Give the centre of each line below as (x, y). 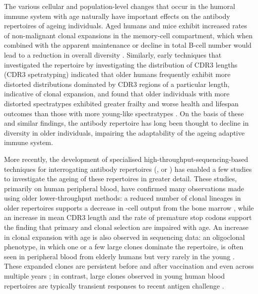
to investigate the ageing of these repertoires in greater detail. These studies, (121, 179)
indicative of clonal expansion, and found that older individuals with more (117, 94)
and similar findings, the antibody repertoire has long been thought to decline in (127, 123)
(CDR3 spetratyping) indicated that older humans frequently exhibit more (117, 74)
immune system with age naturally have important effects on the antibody (117, 16)
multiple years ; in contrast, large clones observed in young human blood (114, 276)
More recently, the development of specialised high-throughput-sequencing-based (126, 159)
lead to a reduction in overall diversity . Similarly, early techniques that (113, 54)
